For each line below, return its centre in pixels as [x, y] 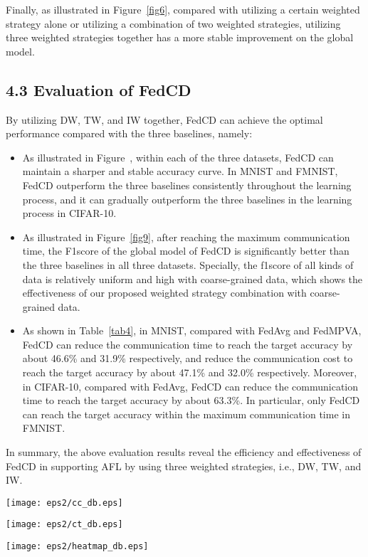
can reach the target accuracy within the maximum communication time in [186, 414]
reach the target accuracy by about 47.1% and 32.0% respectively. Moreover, [190, 372]
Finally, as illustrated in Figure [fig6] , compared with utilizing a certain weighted [183, 9]
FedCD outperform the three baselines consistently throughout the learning [187, 185]
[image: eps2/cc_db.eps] [64, 503]
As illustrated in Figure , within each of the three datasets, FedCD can [178, 157]
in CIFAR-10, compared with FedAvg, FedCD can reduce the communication [190, 386]
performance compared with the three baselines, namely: [129, 133]
